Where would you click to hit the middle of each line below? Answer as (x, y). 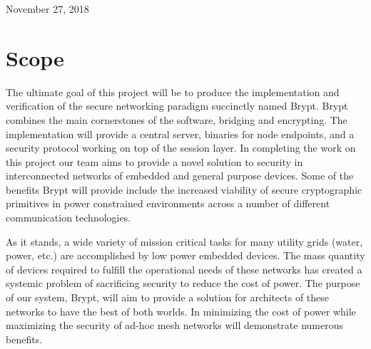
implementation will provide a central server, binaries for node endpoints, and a (180, 134)
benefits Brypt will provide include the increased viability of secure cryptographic (184, 189)
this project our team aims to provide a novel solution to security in (154, 161)
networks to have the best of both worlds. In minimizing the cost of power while (181, 311)
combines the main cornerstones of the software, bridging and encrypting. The (177, 119)
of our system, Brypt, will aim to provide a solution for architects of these (168, 297)
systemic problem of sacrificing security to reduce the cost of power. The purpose (183, 283)
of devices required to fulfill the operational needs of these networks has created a (184, 269)
